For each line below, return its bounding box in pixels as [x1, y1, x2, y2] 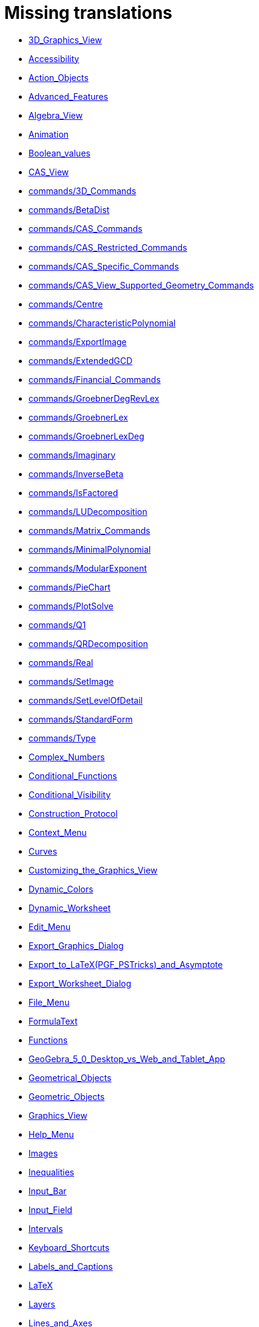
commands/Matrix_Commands [29, 525, 150, 536]
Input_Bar [29, 1185, 67, 1196]
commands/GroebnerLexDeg [29, 430, 144, 441]
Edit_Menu [29, 921, 71, 932]
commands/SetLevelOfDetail [29, 695, 143, 706]
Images [29, 1147, 58, 1158]
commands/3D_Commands [29, 185, 136, 196]
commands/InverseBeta [29, 468, 124, 479]
